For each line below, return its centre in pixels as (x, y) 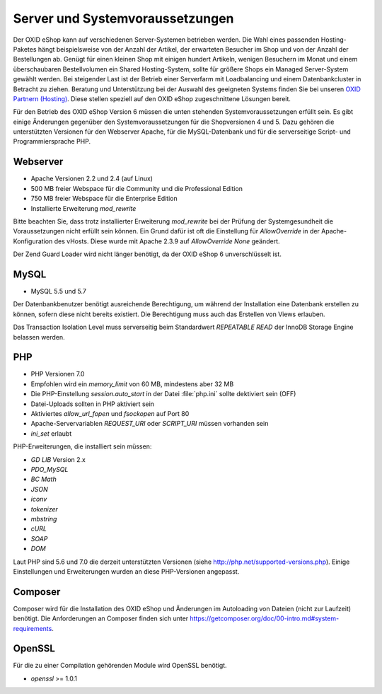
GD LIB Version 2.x (58, 459)
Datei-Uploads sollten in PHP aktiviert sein (93, 404)
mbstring (44, 519)
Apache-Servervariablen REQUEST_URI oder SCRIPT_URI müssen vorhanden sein (150, 424)
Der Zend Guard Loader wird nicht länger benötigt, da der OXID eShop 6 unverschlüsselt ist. (147, 254)
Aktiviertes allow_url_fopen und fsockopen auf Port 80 (110, 414)
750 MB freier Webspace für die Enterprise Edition (104, 199)
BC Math (44, 479)
